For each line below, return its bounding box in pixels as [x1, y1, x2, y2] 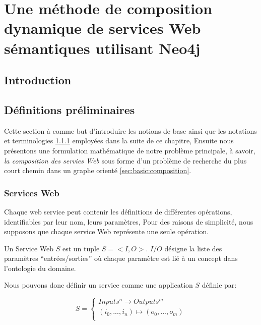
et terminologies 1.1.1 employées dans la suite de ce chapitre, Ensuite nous [4, 135, 234, 146]
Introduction [4, 72, 72, 88]
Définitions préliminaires [4, 101, 135, 117]
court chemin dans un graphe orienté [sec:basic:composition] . [4, 165, 191, 176]
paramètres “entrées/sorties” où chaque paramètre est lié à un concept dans [4, 253, 238, 263]
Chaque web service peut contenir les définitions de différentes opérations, [4, 206, 232, 216]
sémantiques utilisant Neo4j [4, 37, 201, 58]
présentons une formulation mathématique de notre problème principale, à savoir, [4, 145, 255, 155]
